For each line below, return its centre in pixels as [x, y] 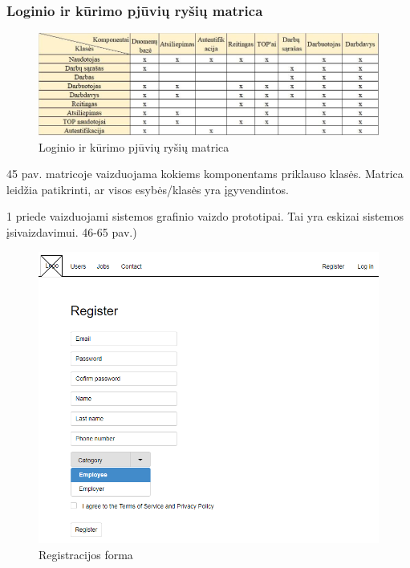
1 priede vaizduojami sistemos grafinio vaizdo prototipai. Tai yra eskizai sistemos [205, 216]
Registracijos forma [86, 554]
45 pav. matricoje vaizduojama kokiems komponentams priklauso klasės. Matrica [205, 174]
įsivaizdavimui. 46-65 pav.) [72, 231]
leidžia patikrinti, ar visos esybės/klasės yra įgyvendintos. [148, 189]
